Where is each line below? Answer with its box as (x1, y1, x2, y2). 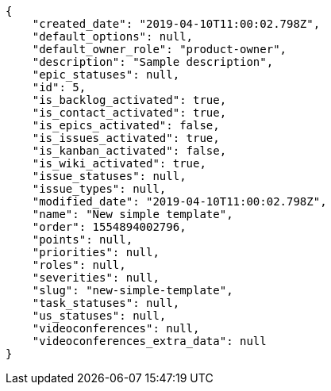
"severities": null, (32, 271, 160, 284)
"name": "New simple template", (32, 208, 233, 220)
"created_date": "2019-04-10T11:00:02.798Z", (32, 17, 321, 30)
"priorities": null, (32, 246, 160, 259)
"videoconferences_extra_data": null (32, 335, 267, 347)
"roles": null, (32, 259, 126, 271)
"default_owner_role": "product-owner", (32, 43, 287, 56)
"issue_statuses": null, (32, 170, 187, 182)
